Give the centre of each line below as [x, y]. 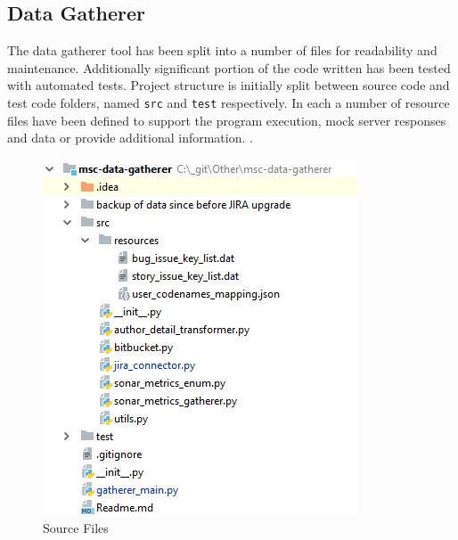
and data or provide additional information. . [130, 138]
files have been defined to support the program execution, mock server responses [227, 120]
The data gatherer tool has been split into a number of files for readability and [222, 50]
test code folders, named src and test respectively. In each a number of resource [229, 102]
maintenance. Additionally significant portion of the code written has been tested [229, 67]
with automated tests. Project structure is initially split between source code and [229, 85]
